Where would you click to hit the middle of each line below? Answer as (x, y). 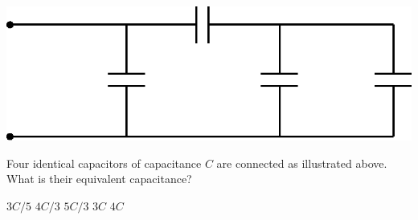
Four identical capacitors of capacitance (104, 163)
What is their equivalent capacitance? (99, 179)
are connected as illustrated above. (302, 163)
